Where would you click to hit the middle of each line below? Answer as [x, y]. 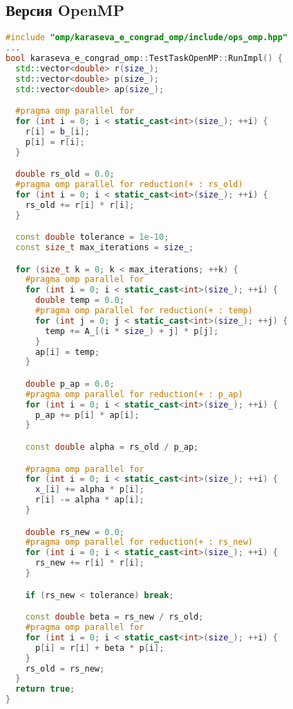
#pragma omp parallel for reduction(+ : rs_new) [139, 542]
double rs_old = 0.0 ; [65, 174]
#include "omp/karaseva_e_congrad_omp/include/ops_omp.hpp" [147, 38]
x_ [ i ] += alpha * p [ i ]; [89, 490]
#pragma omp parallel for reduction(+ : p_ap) [134, 394]
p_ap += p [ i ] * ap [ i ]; [87, 415]
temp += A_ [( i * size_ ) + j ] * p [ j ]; [132, 331]
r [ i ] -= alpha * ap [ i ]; [89, 500]
